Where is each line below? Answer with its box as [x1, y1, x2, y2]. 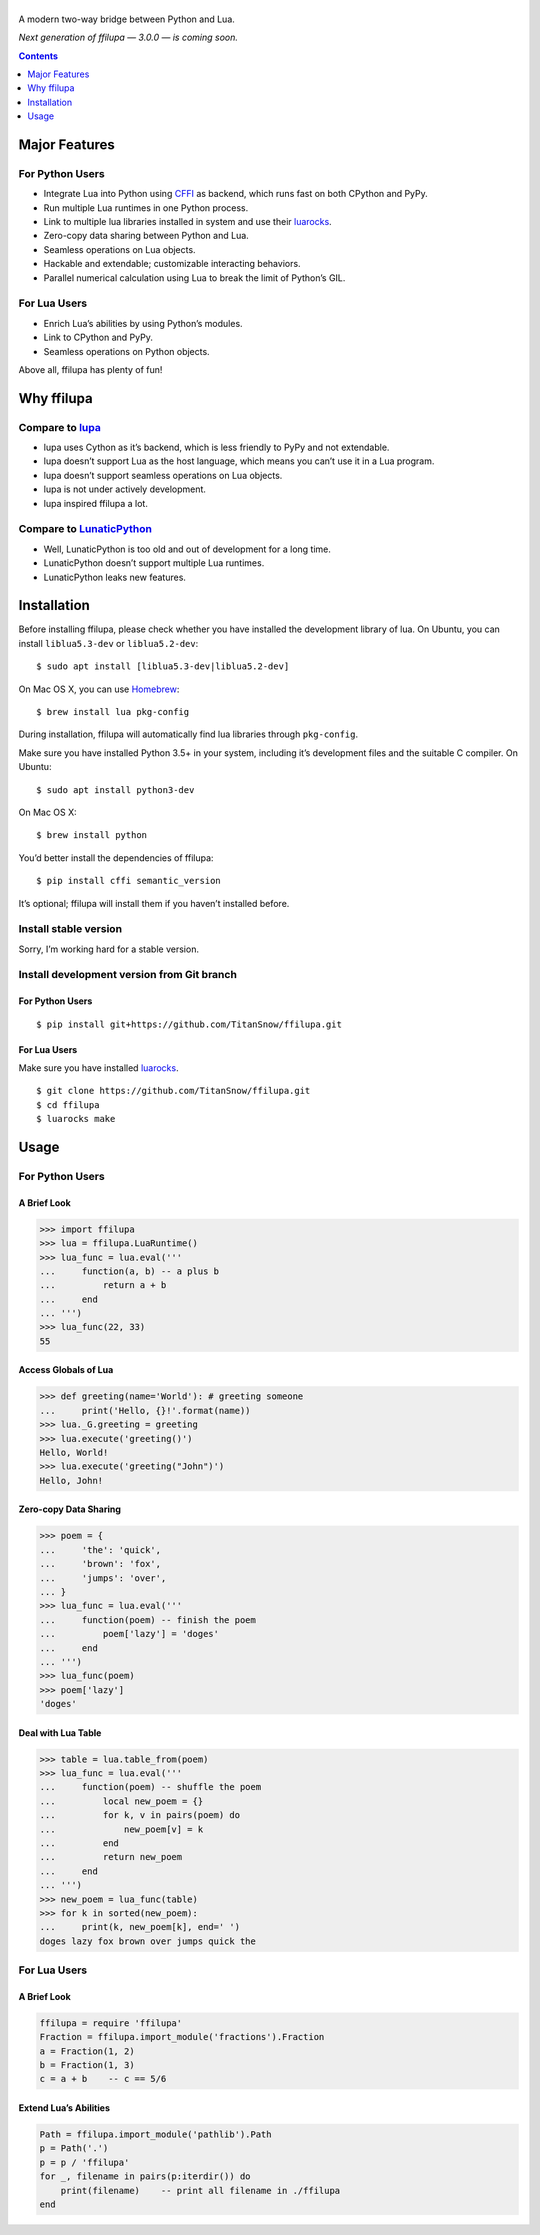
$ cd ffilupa [36, 1099, 100, 1110]
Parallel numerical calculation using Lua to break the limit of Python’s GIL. [43, 271, 346, 284]
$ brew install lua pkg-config [36, 706, 190, 718]
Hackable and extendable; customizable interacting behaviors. [43, 258, 301, 270]
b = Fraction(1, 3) [39, 2060, 135, 2071]
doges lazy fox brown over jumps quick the [39, 1935, 257, 1947]
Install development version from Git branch [18, 968, 237, 982]
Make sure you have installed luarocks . [18, 1062, 179, 1074]
